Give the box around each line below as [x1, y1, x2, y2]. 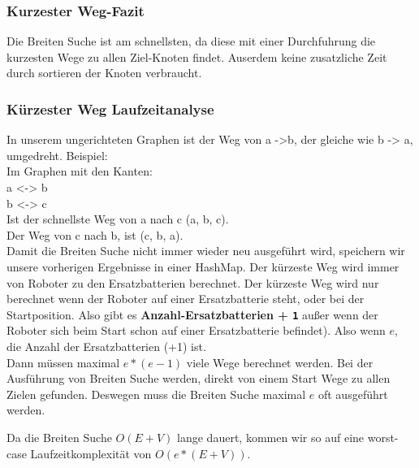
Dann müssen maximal [6, 353, 120, 370]
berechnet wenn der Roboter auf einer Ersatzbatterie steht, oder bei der [6, 290, 365, 307]
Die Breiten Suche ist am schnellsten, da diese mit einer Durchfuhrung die [6, 32, 376, 50]
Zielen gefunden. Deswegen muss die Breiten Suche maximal [6, 385, 306, 402]
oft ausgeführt [317, 385, 388, 402]
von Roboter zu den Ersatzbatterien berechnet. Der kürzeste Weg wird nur [6, 274, 379, 291]
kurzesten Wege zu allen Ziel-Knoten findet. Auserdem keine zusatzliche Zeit [6, 48, 387, 65]
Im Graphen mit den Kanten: [6, 162, 153, 180]
